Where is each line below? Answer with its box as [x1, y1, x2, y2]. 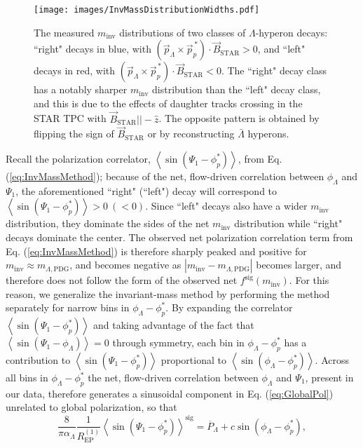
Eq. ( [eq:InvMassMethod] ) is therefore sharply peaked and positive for [6, 243, 307, 258]
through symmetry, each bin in [112, 335, 245, 350]
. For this [289, 273, 329, 287]
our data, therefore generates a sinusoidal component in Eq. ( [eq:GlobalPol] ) [6, 386, 334, 400]
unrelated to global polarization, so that [6, 400, 177, 414]
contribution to [6, 353, 71, 367]
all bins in [6, 370, 48, 385]
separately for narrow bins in [6, 300, 130, 315]
